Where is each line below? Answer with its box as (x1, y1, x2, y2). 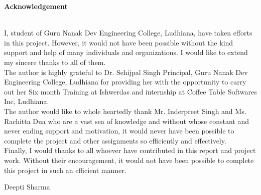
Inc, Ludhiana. (4, 96, 49, 106)
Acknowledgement (4, 1, 68, 11)
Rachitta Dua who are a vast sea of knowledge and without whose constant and (4, 115, 249, 126)
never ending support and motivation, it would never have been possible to (4, 125, 234, 136)
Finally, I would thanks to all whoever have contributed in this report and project (4, 145, 256, 155)
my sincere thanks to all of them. (4, 56, 106, 67)
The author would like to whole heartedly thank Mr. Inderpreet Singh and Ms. (4, 105, 246, 116)
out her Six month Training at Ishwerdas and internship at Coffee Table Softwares (4, 86, 257, 96)
